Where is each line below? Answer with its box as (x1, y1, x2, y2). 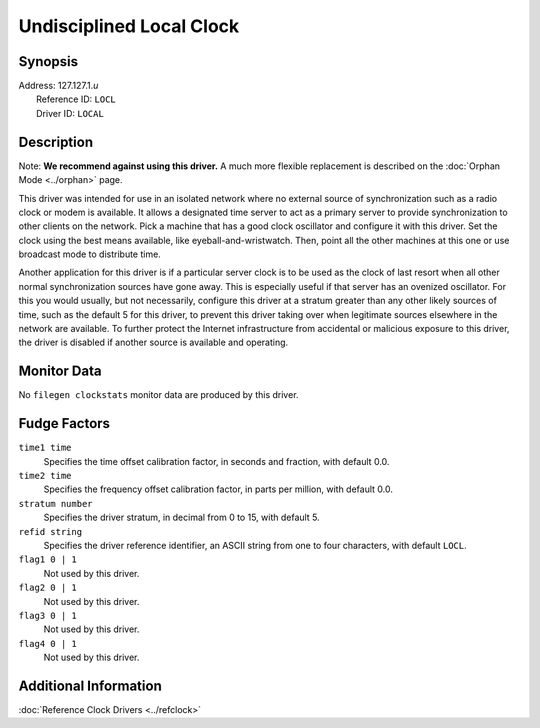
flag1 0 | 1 (18, 554, 77, 565)
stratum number (18, 498, 94, 509)
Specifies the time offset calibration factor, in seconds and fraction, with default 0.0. (43, 455, 390, 467)
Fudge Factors (18, 415, 110, 432)
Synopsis (18, 53, 79, 70)
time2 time (18, 470, 72, 482)
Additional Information (18, 677, 162, 694)
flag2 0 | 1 (18, 582, 77, 594)
